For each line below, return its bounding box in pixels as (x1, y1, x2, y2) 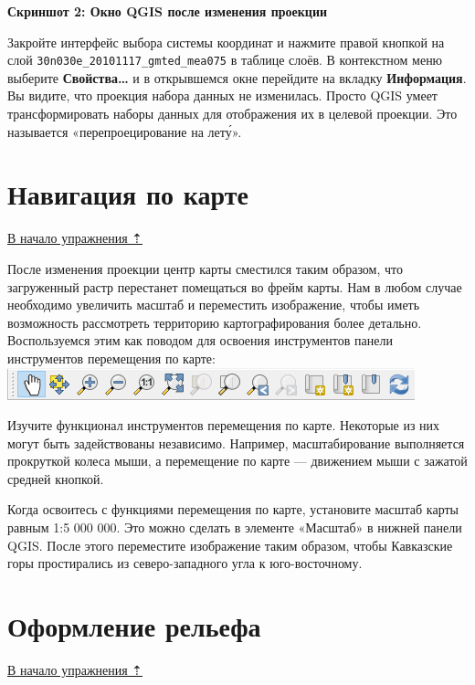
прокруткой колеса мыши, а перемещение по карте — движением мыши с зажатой (7, 451, 468, 470)
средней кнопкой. (7, 469, 104, 488)
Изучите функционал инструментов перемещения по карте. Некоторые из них (7, 416, 440, 435)
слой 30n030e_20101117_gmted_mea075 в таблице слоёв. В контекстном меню (7, 50, 443, 69)
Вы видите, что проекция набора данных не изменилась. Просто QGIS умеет (7, 86, 438, 105)
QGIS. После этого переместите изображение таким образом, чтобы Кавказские (7, 535, 453, 554)
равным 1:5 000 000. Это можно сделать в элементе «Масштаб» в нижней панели (7, 518, 462, 537)
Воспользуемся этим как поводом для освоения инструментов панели (7, 331, 393, 350)
